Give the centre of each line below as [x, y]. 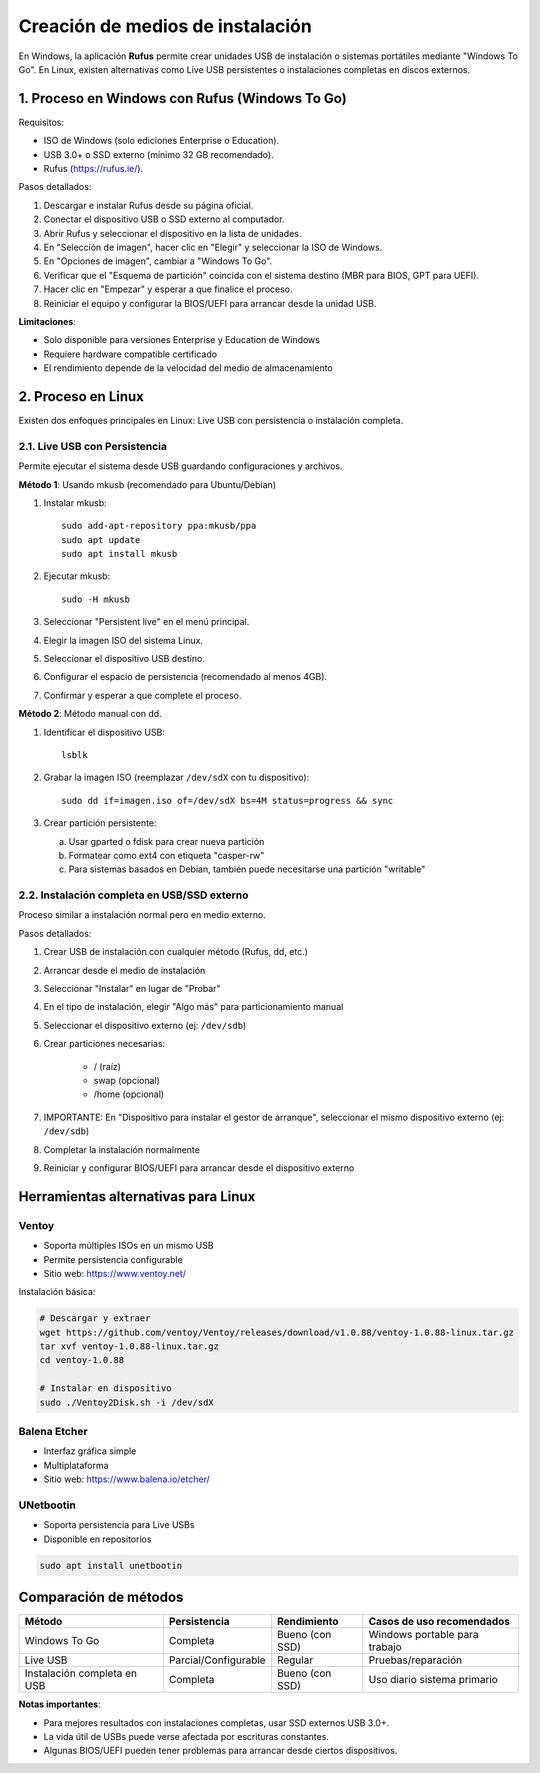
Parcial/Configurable [217, 1660]
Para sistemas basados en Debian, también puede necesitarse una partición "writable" [247, 869]
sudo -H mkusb [95, 599]
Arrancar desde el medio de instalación [124, 970]
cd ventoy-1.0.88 [82, 1360]
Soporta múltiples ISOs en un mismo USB [128, 1246]
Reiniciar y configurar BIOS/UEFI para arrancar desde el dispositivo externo [199, 1167]
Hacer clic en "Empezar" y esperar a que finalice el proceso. [168, 289]
